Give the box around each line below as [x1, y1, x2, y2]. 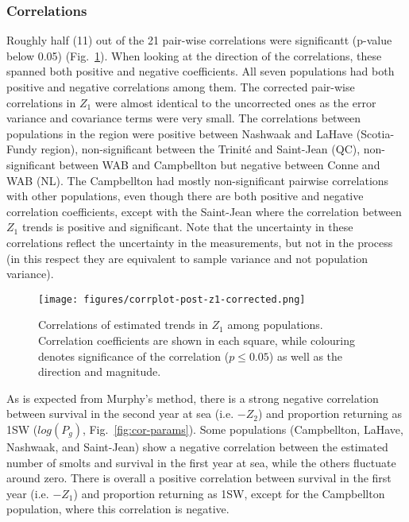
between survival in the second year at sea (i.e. [6, 405, 234, 422]
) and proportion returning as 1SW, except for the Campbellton [73, 485, 385, 501]
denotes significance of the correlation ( [38, 347, 230, 364]
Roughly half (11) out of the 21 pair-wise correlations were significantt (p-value [6, 32, 392, 48]
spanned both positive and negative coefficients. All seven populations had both [6, 63, 395, 79]
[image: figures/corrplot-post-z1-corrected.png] [38, 293, 306, 305]
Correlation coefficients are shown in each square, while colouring [38, 331, 356, 348]
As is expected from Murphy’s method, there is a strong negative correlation [6, 389, 379, 406]
